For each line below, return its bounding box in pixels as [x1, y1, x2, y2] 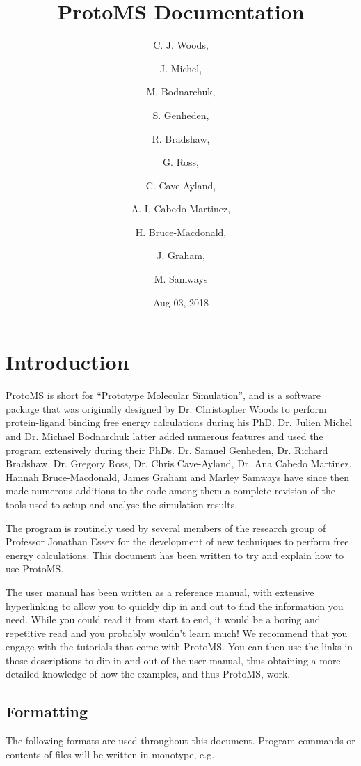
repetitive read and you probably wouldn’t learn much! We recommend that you [6, 625, 348, 640]
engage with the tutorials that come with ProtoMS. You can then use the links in [6, 639, 353, 654]
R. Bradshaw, [152, 131, 210, 146]
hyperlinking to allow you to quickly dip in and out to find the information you [6, 598, 344, 613]
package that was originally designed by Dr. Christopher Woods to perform [6, 401, 327, 416]
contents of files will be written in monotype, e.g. [6, 747, 215, 761]
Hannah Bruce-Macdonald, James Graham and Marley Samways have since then [6, 469, 349, 484]
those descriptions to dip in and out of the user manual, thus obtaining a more [6, 652, 341, 667]
